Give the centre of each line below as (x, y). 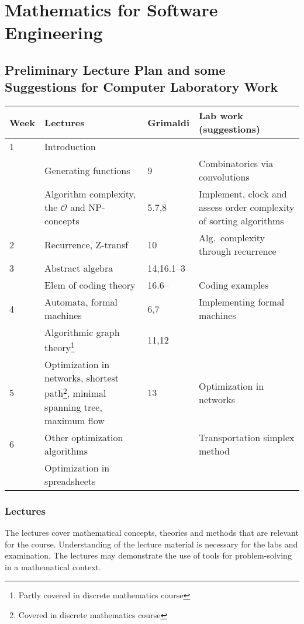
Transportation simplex (247, 437)
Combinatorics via (236, 164)
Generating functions (87, 170)
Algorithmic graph (82, 332)
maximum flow (75, 420)
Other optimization (84, 437)
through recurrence (238, 251)
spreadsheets (70, 481)
